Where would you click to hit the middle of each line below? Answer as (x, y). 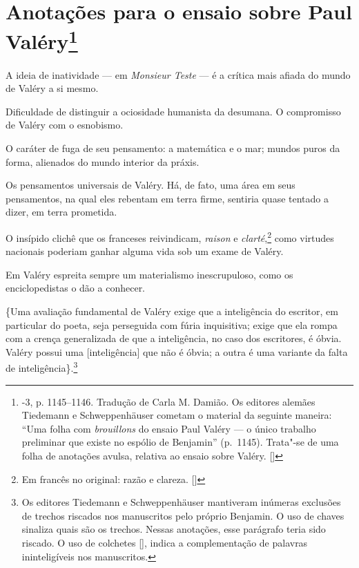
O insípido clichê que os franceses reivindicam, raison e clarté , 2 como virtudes (170, 236)
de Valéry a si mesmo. (52, 88)
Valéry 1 (42, 40)
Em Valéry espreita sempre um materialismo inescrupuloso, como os (149, 274)
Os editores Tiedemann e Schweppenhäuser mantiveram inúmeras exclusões (181, 502)
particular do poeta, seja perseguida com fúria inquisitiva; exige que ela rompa (172, 324)
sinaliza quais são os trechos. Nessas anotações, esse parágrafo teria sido (174, 529)
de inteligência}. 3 (42, 367)
